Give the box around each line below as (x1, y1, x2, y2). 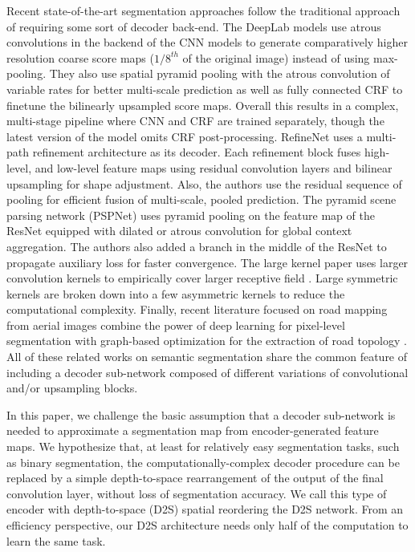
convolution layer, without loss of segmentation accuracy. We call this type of (6, 485, 387, 501)
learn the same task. (6, 532, 106, 549)
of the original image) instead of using (182, 49, 370, 66)
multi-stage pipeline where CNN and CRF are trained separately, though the (6, 112, 384, 129)
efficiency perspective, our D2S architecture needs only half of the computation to (6, 517, 409, 533)
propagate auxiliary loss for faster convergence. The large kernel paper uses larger (6, 254, 409, 270)
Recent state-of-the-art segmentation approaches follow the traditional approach (6, 2, 401, 18)
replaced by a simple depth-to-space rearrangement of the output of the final (6, 469, 384, 486)
